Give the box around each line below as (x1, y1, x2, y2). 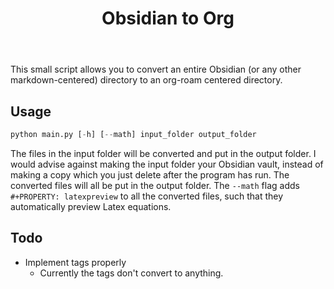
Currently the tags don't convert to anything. (39, 267, 224, 279)
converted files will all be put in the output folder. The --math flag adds (10, 179, 300, 191)
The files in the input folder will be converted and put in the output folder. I (10, 147, 317, 159)
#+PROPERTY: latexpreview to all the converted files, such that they (10, 190, 284, 202)
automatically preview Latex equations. (10, 200, 172, 212)
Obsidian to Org (101, 7, 235, 30)
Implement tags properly (24, 256, 127, 268)
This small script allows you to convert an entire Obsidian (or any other (10, 63, 302, 76)
